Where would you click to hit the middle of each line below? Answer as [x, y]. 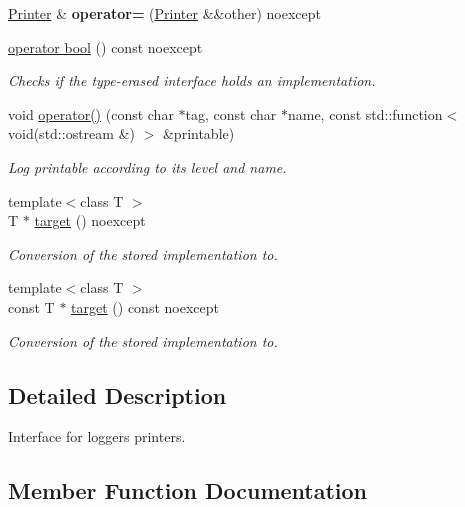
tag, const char [231, 113]
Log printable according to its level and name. [147, 166]
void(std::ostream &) [71, 133]
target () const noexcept [145, 306]
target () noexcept [90, 220]
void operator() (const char [91, 113]
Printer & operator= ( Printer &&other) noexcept [164, 13]
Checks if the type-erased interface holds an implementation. [192, 80]
